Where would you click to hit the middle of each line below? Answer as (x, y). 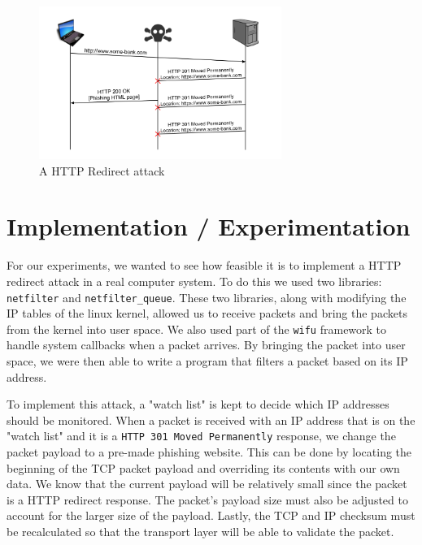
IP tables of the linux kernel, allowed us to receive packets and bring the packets (207, 313)
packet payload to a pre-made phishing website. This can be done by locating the (209, 452)
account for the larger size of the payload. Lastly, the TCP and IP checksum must (211, 515)
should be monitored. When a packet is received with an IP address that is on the (211, 420)
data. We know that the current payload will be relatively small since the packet (207, 484)
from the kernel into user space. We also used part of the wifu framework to (197, 329)
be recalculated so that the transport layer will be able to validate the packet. (200, 532)
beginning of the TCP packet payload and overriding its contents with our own (203, 467)
